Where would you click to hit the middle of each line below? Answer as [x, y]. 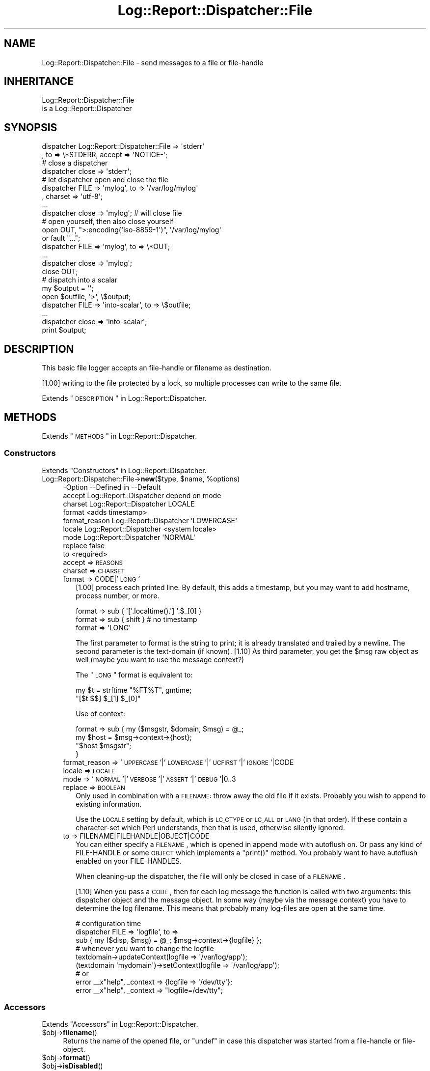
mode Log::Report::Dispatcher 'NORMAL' [129, 537]
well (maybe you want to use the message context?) [160, 659]
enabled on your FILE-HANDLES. [129, 861]
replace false [84, 545]
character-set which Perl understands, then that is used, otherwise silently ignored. [210, 827]
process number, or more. [118, 595]
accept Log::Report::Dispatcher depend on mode [142, 495]
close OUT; [60, 272]
